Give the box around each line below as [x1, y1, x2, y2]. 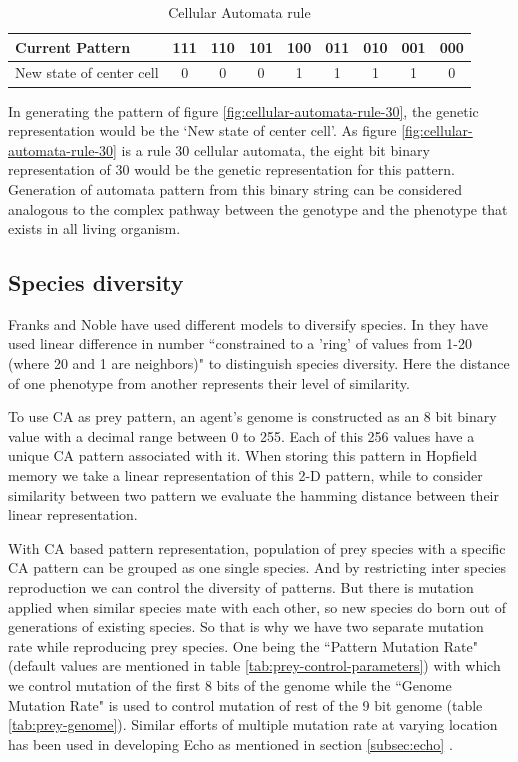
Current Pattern [15, 36, 131, 57]
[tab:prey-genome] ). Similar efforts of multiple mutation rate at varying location [8, 714, 498, 735]
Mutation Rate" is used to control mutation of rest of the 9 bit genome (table [8, 694, 483, 715]
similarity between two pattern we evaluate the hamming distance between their [8, 484, 499, 505]
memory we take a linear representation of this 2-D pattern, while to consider [8, 465, 483, 486]
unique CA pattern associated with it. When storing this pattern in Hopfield [8, 445, 478, 466]
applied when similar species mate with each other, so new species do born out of [8, 596, 506, 617]
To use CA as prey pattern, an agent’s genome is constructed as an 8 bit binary [8, 406, 497, 427]
